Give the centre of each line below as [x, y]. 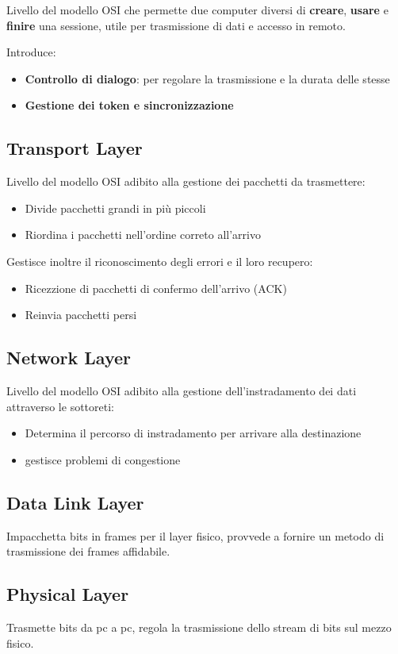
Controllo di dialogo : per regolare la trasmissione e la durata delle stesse [207, 78]
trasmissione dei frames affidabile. [88, 551]
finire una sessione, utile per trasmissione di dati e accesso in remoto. [176, 25]
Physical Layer [68, 594]
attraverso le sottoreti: [60, 406]
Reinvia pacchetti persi [81, 315]
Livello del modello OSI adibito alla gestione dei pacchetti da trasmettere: [186, 181]
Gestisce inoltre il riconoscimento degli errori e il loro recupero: [160, 261]
